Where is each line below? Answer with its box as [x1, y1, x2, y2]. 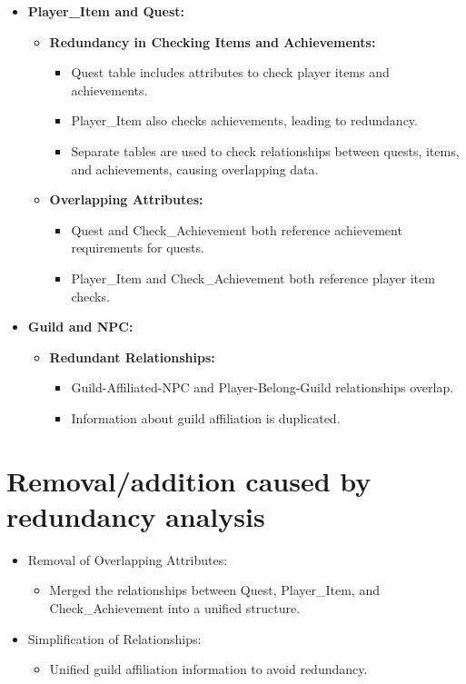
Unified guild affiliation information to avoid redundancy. [49, 659, 368, 679]
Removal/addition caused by [6, 461, 372, 499]
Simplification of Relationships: [27, 629, 202, 648]
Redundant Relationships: [49, 347, 215, 366]
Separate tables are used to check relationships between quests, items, [71, 141, 460, 160]
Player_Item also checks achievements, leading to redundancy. [71, 111, 418, 130]
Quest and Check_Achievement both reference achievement [71, 220, 402, 239]
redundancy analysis [6, 497, 265, 534]
